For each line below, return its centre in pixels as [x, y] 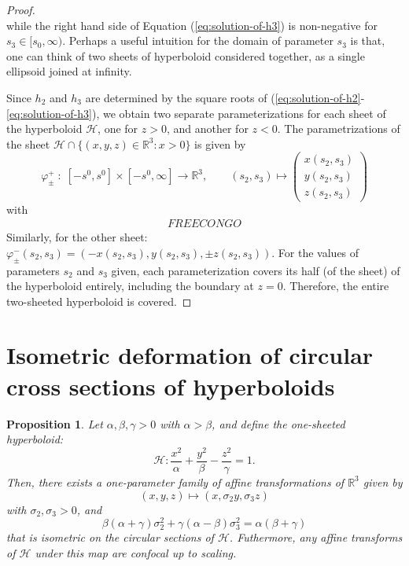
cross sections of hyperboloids [171, 386]
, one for [118, 129]
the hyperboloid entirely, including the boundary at [130, 286]
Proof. [21, 9]
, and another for [207, 129]
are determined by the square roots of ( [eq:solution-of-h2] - [225, 97]
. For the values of [315, 252]
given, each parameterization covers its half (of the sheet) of [256, 270]
